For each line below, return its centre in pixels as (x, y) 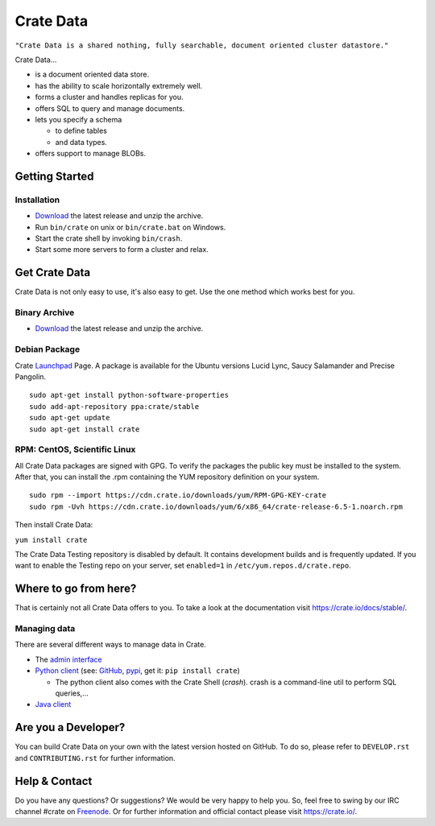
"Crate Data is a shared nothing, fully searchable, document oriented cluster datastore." (202, 45)
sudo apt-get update (70, 418)
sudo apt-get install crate (85, 429)
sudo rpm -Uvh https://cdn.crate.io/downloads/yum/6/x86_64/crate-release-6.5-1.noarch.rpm (216, 506)
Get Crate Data (53, 273)
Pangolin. (31, 376)
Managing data (45, 629)
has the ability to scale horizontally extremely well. (119, 85)
